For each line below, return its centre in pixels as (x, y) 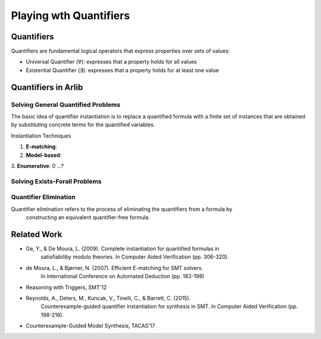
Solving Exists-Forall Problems (56, 181)
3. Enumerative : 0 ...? (37, 166)
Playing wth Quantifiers (70, 15)
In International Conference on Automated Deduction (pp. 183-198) (122, 276)
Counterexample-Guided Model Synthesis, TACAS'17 (91, 326)
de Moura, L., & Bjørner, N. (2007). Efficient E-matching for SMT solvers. (114, 268)
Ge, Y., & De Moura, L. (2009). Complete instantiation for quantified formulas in (122, 248)
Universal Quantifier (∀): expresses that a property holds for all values (111, 62)
